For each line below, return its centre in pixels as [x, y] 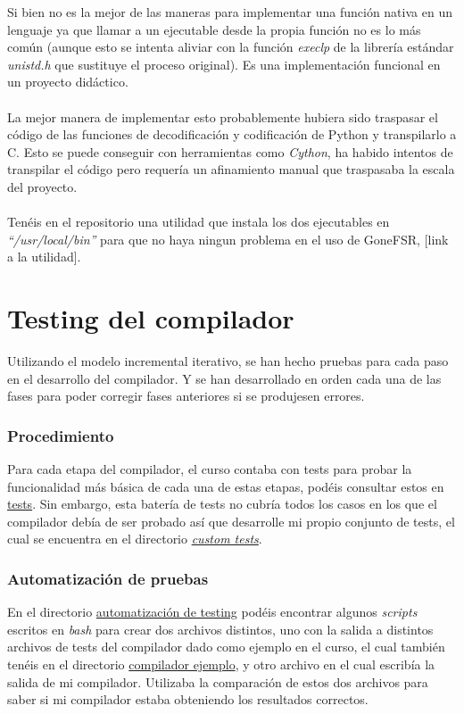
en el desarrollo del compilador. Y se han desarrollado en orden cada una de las [224, 378]
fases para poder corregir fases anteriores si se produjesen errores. [186, 396]
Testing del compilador [151, 318]
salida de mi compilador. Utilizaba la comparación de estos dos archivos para [218, 681]
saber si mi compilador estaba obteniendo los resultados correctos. [188, 699]
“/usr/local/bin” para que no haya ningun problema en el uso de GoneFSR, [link [228, 239]
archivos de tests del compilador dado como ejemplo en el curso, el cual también [226, 647]
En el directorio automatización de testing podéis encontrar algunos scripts [212, 612]
